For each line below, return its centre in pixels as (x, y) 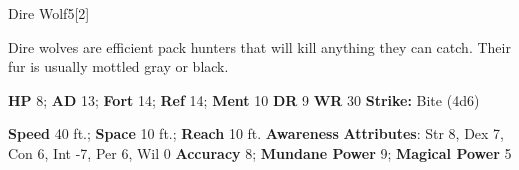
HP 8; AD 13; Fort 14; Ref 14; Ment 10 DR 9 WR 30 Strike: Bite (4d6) (244, 99)
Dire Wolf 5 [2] (49, 13)
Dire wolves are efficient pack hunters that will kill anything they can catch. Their (259, 46)
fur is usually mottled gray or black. (118, 66)
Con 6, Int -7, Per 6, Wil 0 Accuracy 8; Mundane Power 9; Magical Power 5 (260, 152)
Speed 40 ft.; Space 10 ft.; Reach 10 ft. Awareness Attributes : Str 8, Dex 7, (256, 133)
